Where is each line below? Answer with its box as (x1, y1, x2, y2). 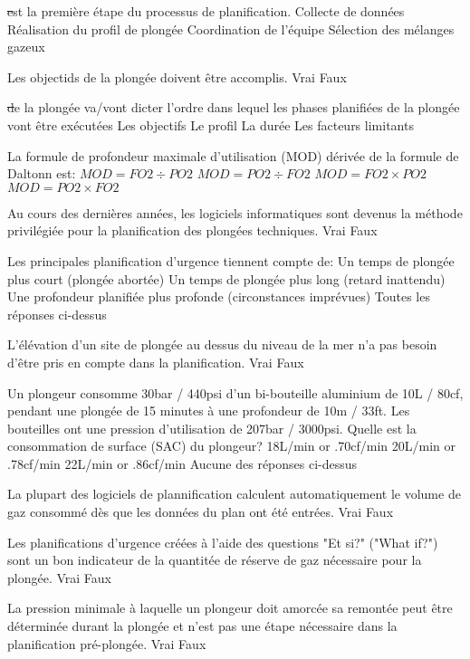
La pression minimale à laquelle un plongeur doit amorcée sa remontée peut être (7, 598, 453, 617)
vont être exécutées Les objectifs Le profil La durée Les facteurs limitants (7, 115, 414, 134)
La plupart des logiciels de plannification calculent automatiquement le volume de (7, 484, 461, 503)
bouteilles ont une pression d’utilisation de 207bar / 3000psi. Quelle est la (7, 418, 417, 437)
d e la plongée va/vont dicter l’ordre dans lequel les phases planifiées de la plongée (7, 98, 460, 117)
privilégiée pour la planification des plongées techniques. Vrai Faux (7, 221, 378, 240)
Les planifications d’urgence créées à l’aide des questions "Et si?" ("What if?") (7, 532, 438, 551)
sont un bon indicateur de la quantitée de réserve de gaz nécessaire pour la (7, 550, 422, 569)
